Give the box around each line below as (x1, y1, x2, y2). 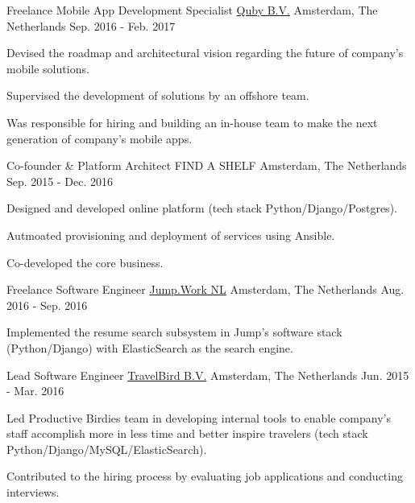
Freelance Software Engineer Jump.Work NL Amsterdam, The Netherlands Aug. (6, 281, 405, 298)
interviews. (6, 484, 60, 501)
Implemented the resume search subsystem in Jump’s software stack (6, 324, 342, 340)
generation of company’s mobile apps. (6, 130, 193, 146)
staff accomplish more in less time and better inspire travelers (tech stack (6, 425, 368, 442)
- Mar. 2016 (6, 382, 64, 399)
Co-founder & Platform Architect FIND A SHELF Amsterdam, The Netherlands (6, 157, 407, 174)
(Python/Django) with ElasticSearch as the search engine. (6, 339, 293, 356)
